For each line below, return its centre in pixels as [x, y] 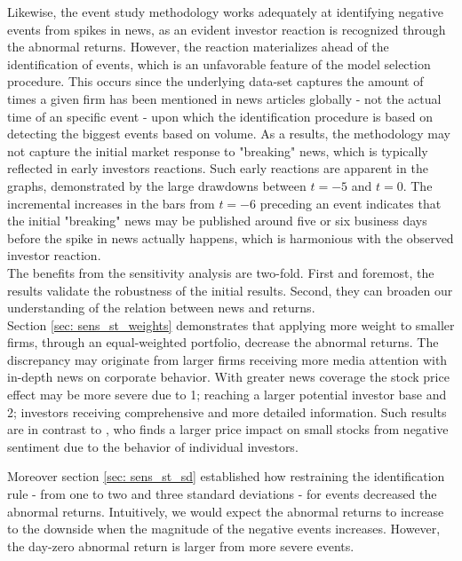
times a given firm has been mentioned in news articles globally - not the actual [224, 98]
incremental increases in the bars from [111, 203]
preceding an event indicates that [350, 203]
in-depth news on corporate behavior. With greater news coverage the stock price [228, 377]
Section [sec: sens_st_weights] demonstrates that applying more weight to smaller [231, 324]
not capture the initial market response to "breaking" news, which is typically [218, 150]
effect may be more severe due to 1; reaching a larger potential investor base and [227, 395]
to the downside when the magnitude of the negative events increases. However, [224, 529]
